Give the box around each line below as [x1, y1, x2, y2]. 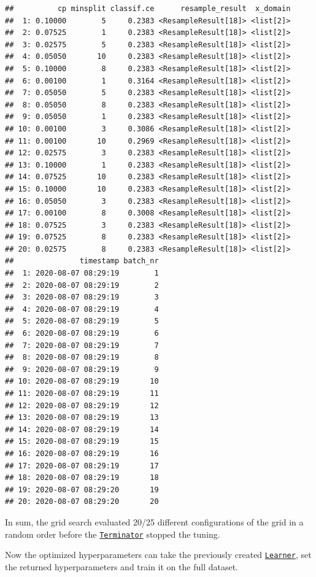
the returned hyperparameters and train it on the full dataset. [5, 560, 238, 573]
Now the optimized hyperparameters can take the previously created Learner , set [5, 548, 312, 561]
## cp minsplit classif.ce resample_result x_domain [5, 4, 291, 13]
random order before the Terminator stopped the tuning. [5, 527, 220, 540]
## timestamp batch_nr [5, 257, 159, 266]
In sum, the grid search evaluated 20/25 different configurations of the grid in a [5, 515, 304, 528]
